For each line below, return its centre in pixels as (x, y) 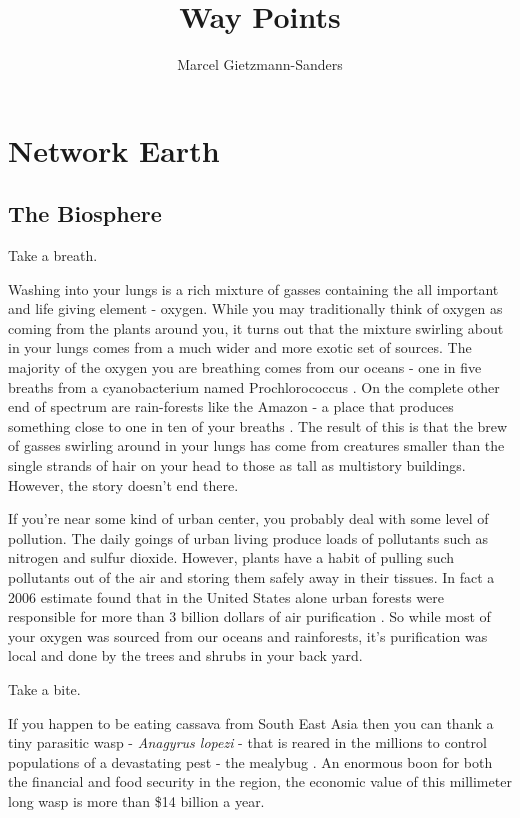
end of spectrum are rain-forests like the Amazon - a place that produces (231, 406)
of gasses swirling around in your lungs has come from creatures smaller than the (256, 445)
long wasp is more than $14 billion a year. (136, 800)
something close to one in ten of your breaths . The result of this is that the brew (258, 425)
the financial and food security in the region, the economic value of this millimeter (260, 781)
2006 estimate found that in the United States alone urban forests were (226, 596)
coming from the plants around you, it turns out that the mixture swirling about (256, 327)
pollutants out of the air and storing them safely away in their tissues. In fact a (251, 577)
